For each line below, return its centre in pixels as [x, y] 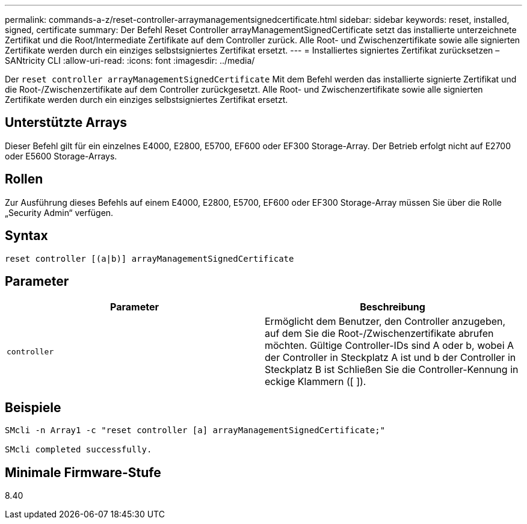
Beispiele [33, 407]
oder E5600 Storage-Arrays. [61, 156]
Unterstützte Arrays [66, 123]
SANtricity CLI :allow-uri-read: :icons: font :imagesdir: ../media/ [130, 60]
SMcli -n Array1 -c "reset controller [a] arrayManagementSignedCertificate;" [195, 430]
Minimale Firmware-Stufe [83, 472]
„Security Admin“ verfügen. [59, 212]
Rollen [24, 179]
